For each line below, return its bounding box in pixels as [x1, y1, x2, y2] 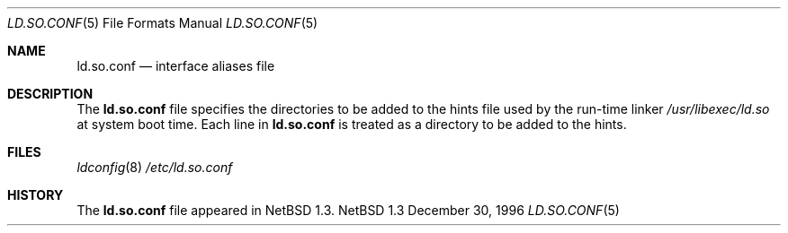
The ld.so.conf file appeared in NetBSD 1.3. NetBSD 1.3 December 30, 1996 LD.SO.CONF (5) [76, 203, 620, 218]
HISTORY [7, 187, 64, 203]
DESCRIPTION [7, 86, 94, 101]
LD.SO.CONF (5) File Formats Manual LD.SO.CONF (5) [7, 15, 318, 30]
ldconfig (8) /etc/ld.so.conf [76, 160, 233, 175]
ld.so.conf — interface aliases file [76, 58, 275, 73]
